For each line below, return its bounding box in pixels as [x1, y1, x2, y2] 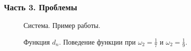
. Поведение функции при [59, 36, 136, 47]
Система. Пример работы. [24, 20, 100, 30]
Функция [24, 36, 50, 47]
